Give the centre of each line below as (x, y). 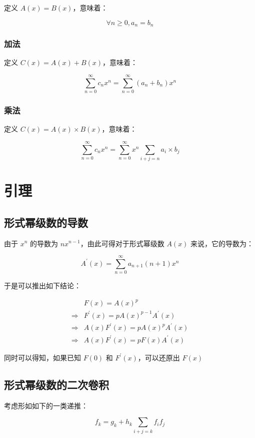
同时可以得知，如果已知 (42, 357)
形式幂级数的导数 (46, 222)
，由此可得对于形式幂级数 (122, 243)
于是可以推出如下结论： (42, 286)
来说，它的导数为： (222, 243)
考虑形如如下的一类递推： (46, 405)
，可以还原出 (159, 357)
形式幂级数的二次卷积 (56, 384)
